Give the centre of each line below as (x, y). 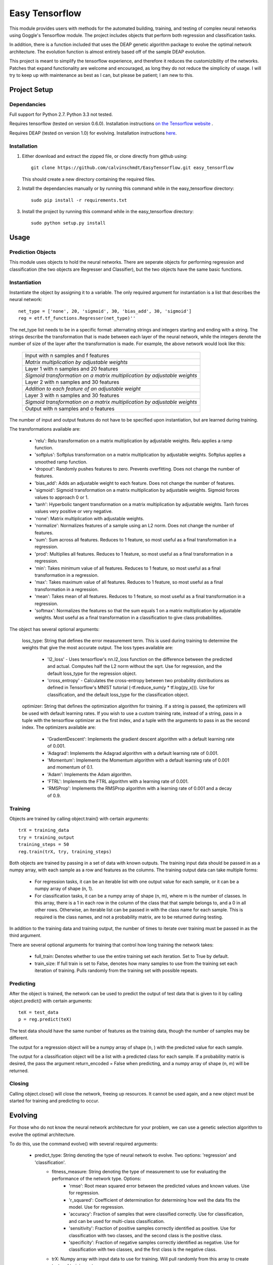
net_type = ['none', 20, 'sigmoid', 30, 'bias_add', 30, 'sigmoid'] (105, 311)
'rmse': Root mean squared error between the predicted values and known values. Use (159, 1186)
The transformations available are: (45, 429)
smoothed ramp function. (61, 462)
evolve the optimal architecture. (42, 1134)
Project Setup (31, 89)
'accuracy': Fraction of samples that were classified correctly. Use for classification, (156, 1214)
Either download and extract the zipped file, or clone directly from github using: (105, 156)
